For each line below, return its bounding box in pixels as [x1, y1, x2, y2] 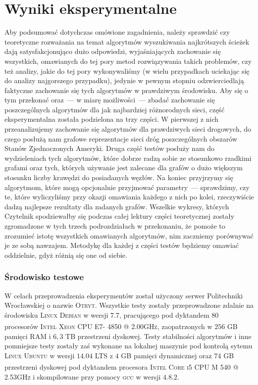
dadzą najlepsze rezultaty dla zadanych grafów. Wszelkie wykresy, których [4, 201, 229, 211]
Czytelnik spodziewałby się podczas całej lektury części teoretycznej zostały [4, 211, 235, 221]
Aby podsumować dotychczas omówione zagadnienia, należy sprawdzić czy [4, 27, 230, 37]
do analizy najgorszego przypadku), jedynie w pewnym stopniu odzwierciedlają [4, 75, 244, 86]
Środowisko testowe [4, 271, 84, 283]
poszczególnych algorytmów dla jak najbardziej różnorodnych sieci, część [4, 104, 225, 114]
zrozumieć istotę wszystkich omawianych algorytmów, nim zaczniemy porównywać [4, 230, 254, 241]
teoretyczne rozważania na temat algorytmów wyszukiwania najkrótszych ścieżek [4, 36, 250, 47]
